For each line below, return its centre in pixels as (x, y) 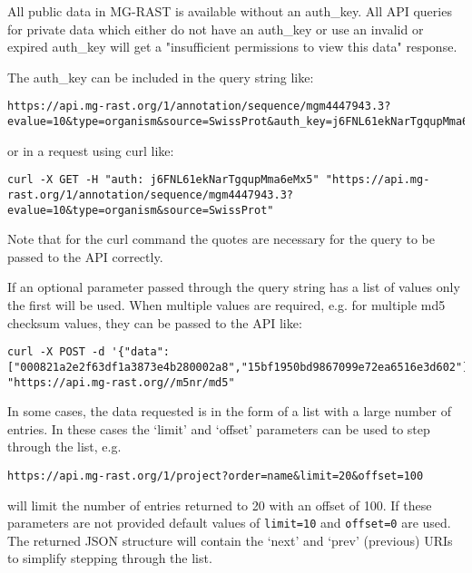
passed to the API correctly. (85, 256)
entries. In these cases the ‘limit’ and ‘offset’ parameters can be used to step (219, 428)
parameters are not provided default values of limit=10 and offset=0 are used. (229, 523)
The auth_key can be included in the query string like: (161, 77)
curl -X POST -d (56, 352)
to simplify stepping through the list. (110, 558)
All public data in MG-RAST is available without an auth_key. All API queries (230, 11)
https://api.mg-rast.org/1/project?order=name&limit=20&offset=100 (216, 476)
